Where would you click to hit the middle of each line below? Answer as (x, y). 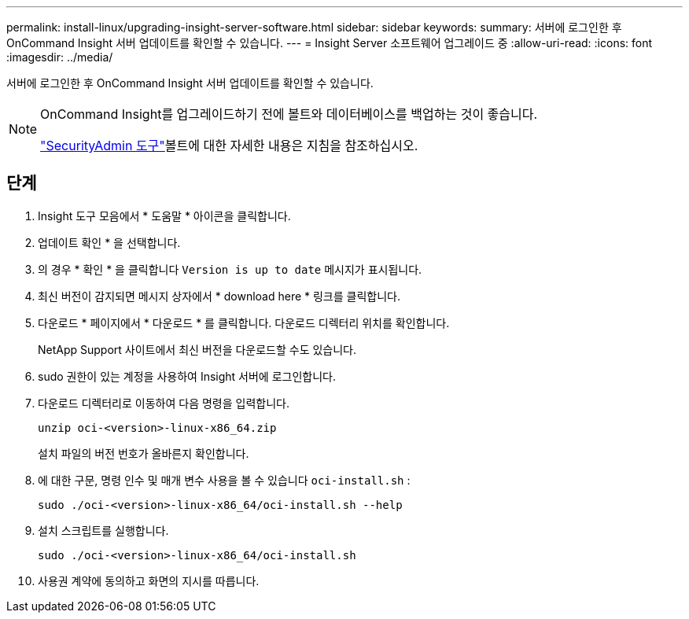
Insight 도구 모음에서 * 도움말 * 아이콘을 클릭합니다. (164, 216)
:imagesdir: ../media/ (60, 57)
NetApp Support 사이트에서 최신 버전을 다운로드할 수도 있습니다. (197, 349)
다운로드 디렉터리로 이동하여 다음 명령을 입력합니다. (164, 403)
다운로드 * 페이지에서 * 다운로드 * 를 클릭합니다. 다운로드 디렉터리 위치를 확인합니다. (244, 322)
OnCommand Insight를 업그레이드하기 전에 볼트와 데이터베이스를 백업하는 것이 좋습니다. (289, 114)
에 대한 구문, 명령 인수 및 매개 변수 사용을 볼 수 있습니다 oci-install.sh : (224, 480)
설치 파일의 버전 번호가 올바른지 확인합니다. (144, 453)
